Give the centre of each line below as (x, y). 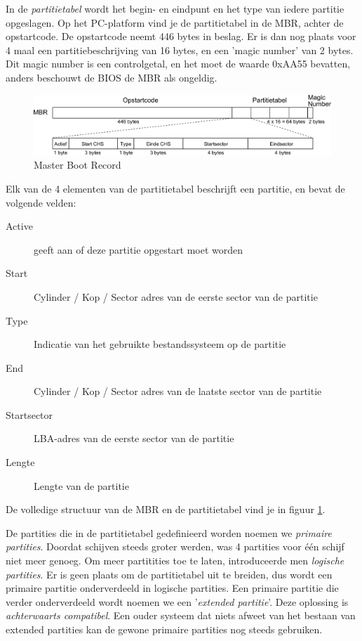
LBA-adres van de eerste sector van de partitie (134, 438)
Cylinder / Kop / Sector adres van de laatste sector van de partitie (178, 391)
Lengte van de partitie (81, 485)
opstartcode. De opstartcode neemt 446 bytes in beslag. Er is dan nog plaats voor (181, 36)
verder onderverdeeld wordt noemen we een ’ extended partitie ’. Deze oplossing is (177, 601)
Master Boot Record (78, 165)
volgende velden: (41, 202)
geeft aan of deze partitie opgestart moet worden (139, 249)
